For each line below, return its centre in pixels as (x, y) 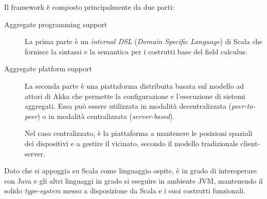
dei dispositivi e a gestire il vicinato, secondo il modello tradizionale (131, 143)
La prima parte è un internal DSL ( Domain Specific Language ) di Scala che (144, 41)
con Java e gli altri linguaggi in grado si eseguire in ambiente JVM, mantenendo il (133, 180)
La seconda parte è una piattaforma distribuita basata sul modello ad (135, 85)
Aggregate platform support (48, 68)
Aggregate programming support (56, 24)
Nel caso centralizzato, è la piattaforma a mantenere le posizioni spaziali (139, 133)
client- (250, 143)
